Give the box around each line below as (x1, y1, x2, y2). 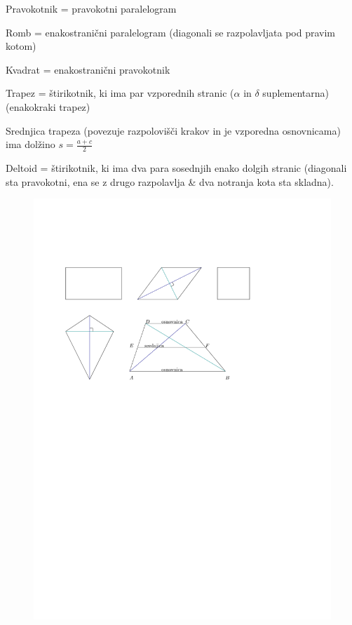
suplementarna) (262, 86, 329, 100)
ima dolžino (6, 137, 55, 152)
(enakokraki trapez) (6, 99, 90, 114)
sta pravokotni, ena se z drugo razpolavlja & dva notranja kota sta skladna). (6, 174, 334, 189)
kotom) (6, 39, 36, 53)
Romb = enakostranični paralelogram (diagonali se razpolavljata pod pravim (6, 25, 335, 39)
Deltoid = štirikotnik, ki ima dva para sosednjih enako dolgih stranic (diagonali (6, 160, 347, 175)
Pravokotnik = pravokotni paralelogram (6, 1, 177, 15)
